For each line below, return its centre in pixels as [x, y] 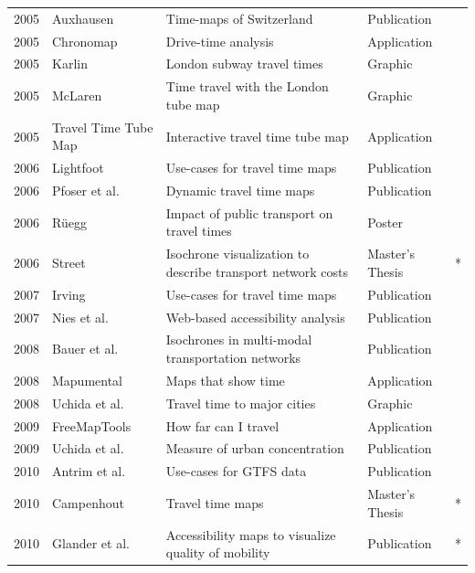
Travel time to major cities [241, 403]
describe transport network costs [257, 271]
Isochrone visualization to [237, 254]
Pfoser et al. [86, 190]
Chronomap [85, 41]
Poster [385, 222]
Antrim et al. [89, 471]
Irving [69, 294]
